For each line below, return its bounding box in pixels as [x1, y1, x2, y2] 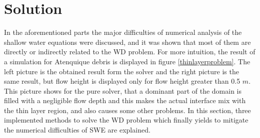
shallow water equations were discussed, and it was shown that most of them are [4, 36, 251, 47]
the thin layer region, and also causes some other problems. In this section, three [4, 105, 251, 115]
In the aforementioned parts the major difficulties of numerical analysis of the [4, 27, 242, 37]
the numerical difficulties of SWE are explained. [4, 125, 150, 135]
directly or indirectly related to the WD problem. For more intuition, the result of [4, 46, 255, 57]
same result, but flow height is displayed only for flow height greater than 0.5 [4, 76, 240, 86]
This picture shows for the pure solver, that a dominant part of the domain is [4, 85, 242, 96]
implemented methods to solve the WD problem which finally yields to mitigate [4, 115, 248, 125]
